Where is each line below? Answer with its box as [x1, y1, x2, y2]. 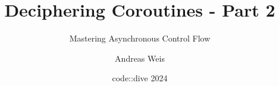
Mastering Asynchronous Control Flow [69, 32, 211, 44]
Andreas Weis [115, 52, 165, 64]
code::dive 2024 [112, 72, 168, 84]
